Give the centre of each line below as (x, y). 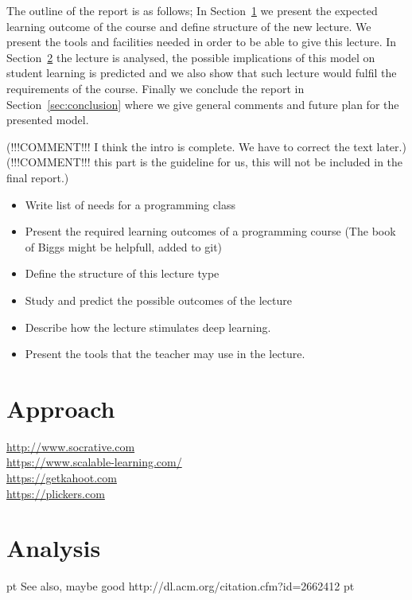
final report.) (38, 177)
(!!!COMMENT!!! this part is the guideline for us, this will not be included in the (205, 162)
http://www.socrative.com (71, 446)
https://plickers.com (56, 493)
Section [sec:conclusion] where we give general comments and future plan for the (203, 104)
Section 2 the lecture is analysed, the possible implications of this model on (191, 57)
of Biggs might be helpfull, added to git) (124, 246)
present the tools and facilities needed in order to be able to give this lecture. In (202, 42)
